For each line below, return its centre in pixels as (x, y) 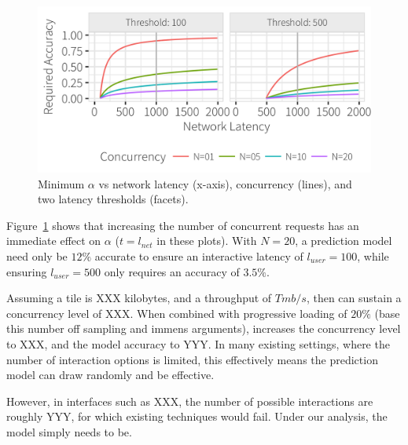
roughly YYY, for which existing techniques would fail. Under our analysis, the (197, 416)
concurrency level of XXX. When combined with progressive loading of (177, 313)
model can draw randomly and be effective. (110, 375)
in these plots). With (207, 241)
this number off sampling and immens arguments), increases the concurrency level (204, 328)
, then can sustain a (354, 298)
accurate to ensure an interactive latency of (199, 255)
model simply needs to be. (69, 431)
